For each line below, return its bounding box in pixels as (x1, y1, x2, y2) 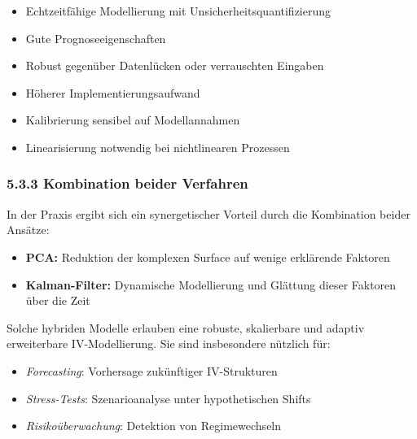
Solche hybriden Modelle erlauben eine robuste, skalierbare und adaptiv (7, 319, 365, 336)
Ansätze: (7, 221, 50, 238)
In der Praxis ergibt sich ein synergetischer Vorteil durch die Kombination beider (7, 205, 410, 222)
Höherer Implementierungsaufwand (25, 84, 200, 101)
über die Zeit (25, 292, 90, 309)
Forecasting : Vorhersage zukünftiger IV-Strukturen (25, 362, 278, 379)
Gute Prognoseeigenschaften (25, 29, 166, 46)
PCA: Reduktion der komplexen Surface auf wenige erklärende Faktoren (25, 248, 390, 265)
